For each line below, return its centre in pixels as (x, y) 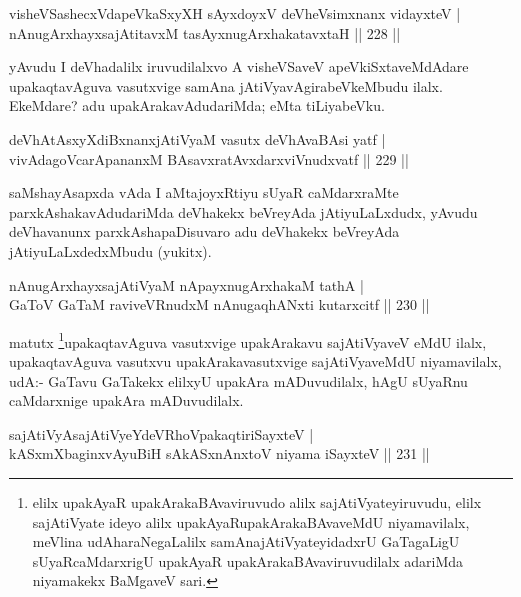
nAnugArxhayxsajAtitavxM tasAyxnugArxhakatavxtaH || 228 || (205, 32)
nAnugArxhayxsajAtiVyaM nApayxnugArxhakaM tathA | (186, 284)
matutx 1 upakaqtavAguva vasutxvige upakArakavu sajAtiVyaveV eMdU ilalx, (248, 340)
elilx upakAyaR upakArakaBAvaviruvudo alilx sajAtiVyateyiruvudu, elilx (257, 501)
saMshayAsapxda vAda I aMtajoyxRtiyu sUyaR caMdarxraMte (204, 192)
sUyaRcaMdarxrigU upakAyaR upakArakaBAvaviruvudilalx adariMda (248, 560)
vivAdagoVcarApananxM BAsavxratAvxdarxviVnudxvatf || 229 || (209, 158)
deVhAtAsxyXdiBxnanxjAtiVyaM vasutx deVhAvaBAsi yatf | (197, 138)
